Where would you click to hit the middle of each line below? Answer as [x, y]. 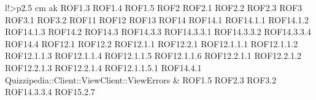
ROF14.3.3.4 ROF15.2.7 [50, 92]
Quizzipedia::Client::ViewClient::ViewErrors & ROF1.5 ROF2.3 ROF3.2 [141, 79]
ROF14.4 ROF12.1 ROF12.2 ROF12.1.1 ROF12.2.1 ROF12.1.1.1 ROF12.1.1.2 [152, 43]
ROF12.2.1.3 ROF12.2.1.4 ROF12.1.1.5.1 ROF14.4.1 [103, 67]
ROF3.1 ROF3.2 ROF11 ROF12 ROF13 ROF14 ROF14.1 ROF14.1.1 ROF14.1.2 [157, 19]
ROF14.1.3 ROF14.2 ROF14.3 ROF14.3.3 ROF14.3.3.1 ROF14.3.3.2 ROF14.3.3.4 [158, 32]
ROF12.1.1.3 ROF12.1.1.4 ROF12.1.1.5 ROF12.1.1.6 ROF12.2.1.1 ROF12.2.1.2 [153, 56]
